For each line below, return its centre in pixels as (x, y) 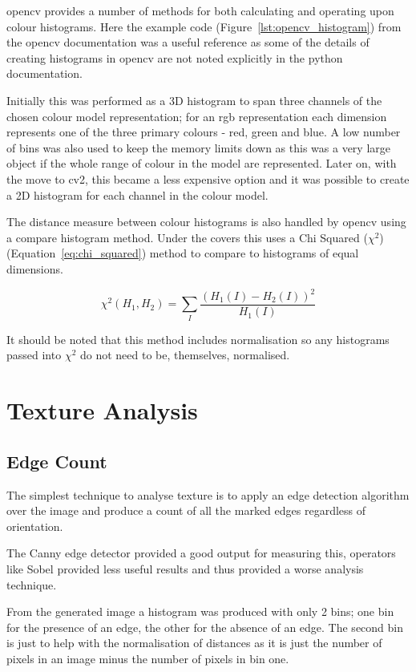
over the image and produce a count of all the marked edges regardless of (186, 510)
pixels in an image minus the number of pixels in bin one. (148, 658)
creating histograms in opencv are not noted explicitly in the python (175, 57)
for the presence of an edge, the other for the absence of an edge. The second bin (205, 627)
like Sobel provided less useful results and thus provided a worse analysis (185, 568)
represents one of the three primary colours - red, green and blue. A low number (204, 132)
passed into (34, 355)
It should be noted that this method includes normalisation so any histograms (198, 339)
